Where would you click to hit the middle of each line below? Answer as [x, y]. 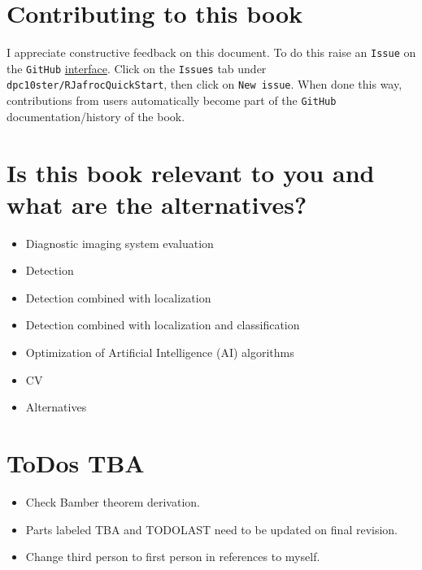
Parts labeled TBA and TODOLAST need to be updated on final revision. [212, 529]
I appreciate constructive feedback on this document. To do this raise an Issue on [211, 52]
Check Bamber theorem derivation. [113, 501]
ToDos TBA [76, 463]
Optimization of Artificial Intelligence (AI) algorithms [160, 352]
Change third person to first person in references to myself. [173, 557]
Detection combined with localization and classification [163, 325]
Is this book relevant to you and [191, 172]
